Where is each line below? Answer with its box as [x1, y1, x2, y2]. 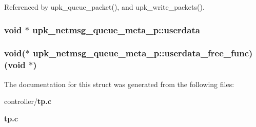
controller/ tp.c [4, 96, 51, 107]
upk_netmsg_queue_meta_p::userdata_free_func [33, 47, 249, 59]
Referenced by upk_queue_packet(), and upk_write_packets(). [4, 2, 205, 12]
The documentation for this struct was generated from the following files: [4, 78, 234, 89]
